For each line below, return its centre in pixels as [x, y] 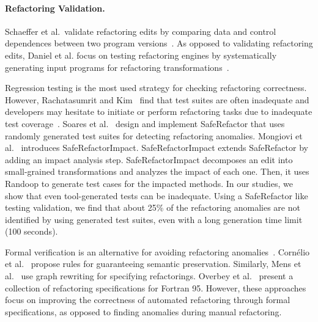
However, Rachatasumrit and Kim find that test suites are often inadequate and [157, 99]
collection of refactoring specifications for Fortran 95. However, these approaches [156, 287]
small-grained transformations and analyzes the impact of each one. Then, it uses [157, 171]
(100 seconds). [31, 231]
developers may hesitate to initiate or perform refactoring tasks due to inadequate [159, 112]
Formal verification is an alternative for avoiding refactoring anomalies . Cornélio [157, 251]
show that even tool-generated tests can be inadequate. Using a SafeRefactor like [157, 195]
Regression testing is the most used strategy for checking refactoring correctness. [156, 88]
